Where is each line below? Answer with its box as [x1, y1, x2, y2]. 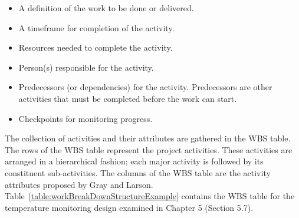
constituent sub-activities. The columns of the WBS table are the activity [5, 166, 271, 179]
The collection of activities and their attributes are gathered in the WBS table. [5, 132, 291, 144]
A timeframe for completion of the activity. [18, 21, 175, 34]
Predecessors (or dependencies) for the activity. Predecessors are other [18, 81, 272, 93]
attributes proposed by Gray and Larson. [5, 178, 153, 190]
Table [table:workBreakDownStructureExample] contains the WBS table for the [5, 190, 295, 202]
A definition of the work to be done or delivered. [18, 2, 194, 14]
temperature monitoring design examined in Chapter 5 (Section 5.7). [5, 201, 254, 213]
